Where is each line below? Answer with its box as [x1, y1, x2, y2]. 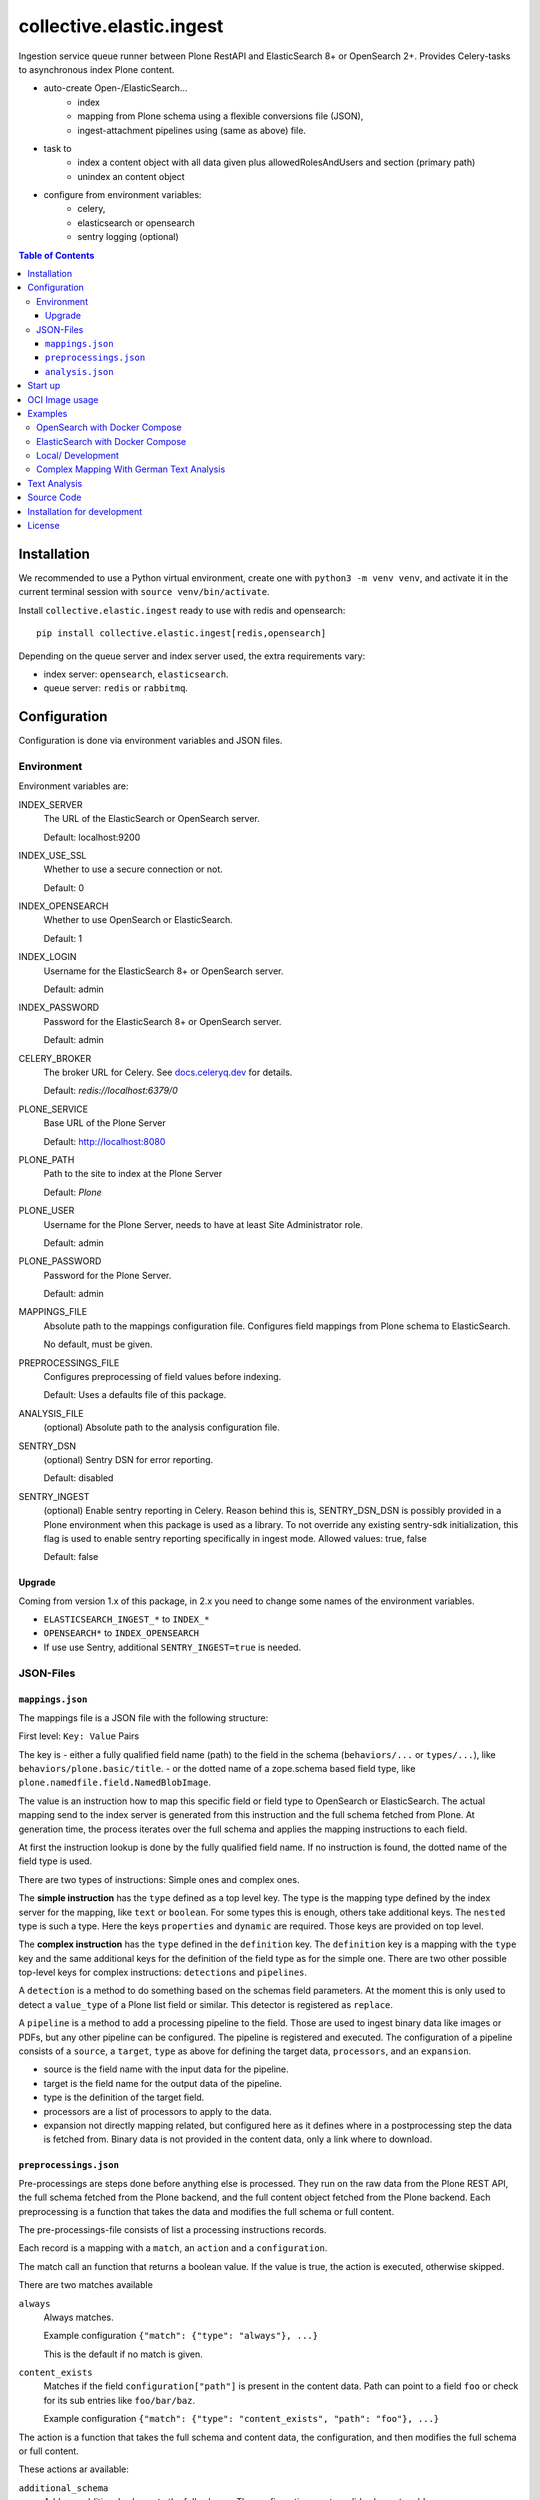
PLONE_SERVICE [18, 1103, 89, 1115]
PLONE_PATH [18, 1153, 75, 1165]
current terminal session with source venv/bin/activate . [18, 586, 270, 598]
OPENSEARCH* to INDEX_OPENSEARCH [43, 1627, 200, 1639]
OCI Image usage [27, 393, 99, 405]
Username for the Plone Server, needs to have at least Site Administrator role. [43, 1218, 364, 1230]
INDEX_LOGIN [18, 951, 77, 963]
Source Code [27, 491, 82, 504]
